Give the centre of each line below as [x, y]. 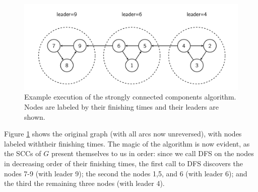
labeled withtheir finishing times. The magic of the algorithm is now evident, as [127, 143]
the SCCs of [23, 153]
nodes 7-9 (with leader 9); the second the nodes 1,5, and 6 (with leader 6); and [126, 173]
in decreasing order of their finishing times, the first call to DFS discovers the [123, 163]
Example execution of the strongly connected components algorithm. [130, 97]
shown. [35, 116]
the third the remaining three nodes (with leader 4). [84, 183]
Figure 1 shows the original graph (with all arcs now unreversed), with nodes [123, 134]
